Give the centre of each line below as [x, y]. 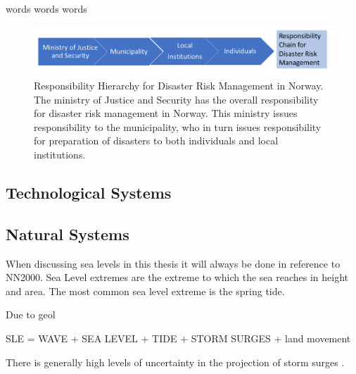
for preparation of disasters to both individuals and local [156, 141]
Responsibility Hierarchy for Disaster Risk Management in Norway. [179, 85]
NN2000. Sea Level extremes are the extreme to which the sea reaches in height [177, 277]
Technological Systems [89, 192]
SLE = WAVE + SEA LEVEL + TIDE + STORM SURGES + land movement [178, 338]
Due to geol [31, 314]
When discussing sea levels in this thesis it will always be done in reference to [173, 263]
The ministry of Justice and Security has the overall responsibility [176, 99]
